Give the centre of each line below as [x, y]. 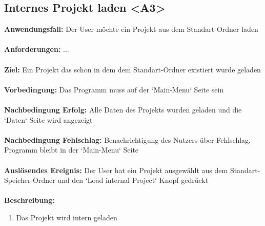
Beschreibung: [29, 200]
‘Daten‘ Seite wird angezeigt [48, 119]
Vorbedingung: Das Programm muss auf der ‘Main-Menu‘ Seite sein [114, 89]
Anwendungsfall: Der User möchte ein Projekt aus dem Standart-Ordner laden [131, 29]
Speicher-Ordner [30, 180]
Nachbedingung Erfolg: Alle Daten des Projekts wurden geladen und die [123, 109]
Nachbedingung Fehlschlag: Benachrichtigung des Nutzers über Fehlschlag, [127, 139]
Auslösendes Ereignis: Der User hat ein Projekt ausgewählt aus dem [116, 170]
